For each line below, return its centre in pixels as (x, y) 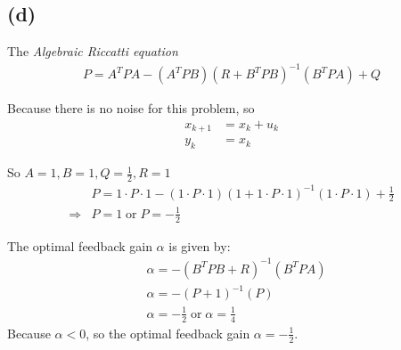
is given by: (200, 245)
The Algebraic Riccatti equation (93, 51)
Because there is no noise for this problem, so (131, 108)
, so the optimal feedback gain (168, 333)
